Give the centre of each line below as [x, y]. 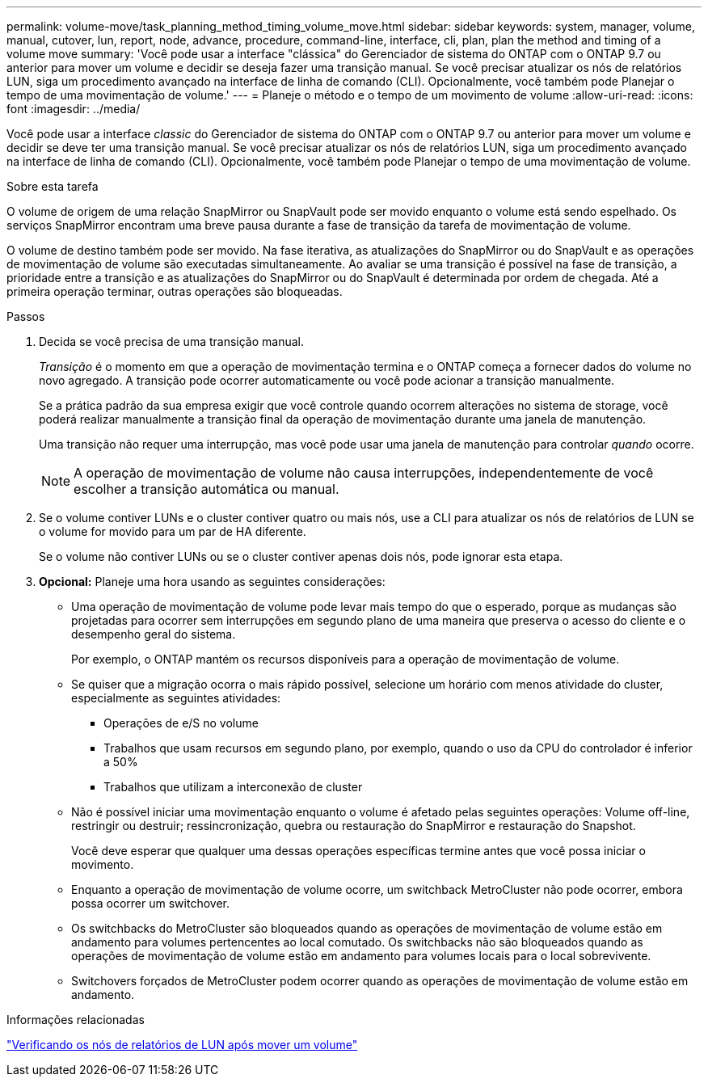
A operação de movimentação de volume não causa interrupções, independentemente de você [364, 473]
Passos [26, 316]
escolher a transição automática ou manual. [206, 489]
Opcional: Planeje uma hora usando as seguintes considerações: [212, 582]
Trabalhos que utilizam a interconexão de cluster [233, 787]
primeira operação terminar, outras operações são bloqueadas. [175, 291]
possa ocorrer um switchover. [150, 903]
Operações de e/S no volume [181, 723]
